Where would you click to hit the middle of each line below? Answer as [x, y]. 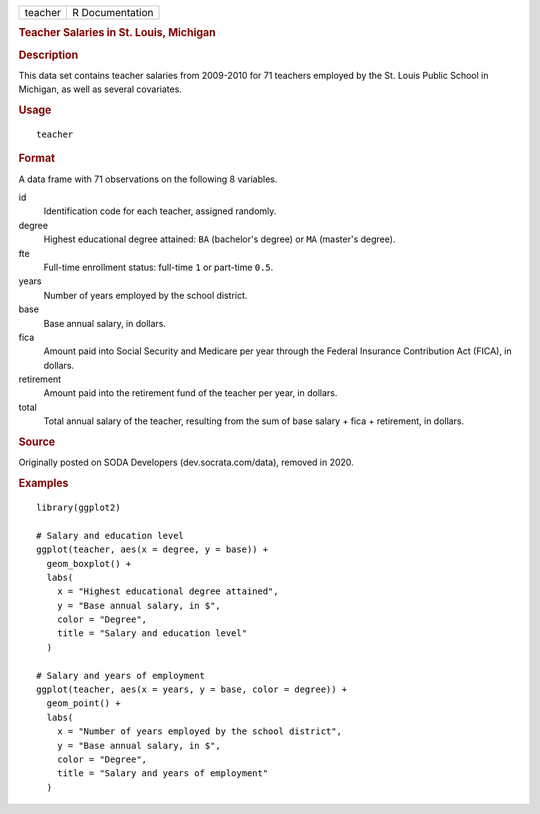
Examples [43, 483]
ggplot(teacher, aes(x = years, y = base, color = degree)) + [192, 689]
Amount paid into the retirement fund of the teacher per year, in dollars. [190, 393]
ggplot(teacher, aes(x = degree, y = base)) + [152, 549]
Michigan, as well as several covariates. [100, 89]
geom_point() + [83, 703]
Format [36, 158]
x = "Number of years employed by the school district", [199, 731]
